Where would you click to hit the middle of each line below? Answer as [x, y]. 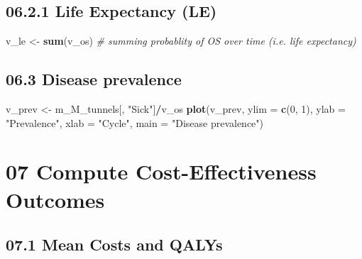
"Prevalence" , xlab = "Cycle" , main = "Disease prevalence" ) [135, 122]
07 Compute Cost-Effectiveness [161, 171]
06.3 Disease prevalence [94, 79]
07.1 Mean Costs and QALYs [114, 244]
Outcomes [55, 199]
